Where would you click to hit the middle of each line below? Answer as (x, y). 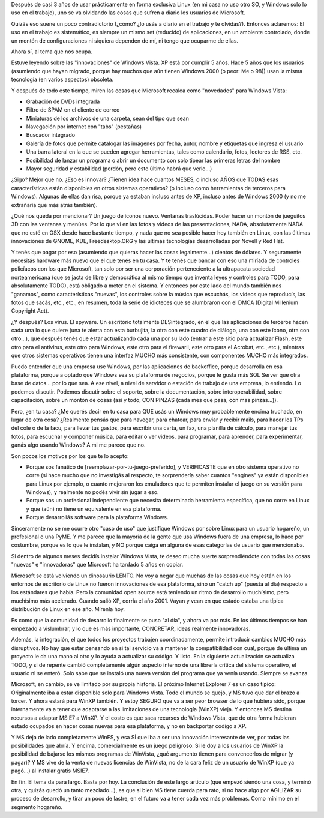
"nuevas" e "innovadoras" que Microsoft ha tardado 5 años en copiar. (97, 565)
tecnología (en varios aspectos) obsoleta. (62, 80)
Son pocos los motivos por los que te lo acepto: (70, 456)
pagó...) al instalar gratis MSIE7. (50, 771)
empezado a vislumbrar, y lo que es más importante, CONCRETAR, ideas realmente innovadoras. (130, 628)
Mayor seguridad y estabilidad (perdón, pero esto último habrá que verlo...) (119, 169)
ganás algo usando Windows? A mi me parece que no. (78, 445)
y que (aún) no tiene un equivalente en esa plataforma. (94, 509)
